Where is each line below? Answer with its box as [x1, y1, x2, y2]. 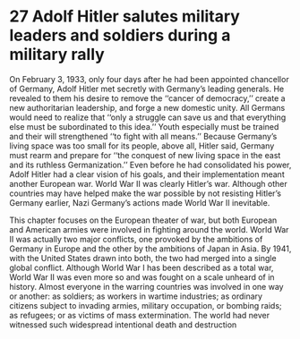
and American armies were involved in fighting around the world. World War [9, 224, 289, 234]
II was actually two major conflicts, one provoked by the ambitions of [9, 233, 263, 244]
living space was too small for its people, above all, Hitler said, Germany [9, 140, 275, 151]
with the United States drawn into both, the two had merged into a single [9, 252, 277, 263]
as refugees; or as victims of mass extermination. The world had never [9, 309, 270, 320]
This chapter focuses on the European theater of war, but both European [9, 215, 278, 225]
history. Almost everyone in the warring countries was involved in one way [9, 281, 284, 292]
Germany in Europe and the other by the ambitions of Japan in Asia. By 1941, [9, 243, 292, 254]
